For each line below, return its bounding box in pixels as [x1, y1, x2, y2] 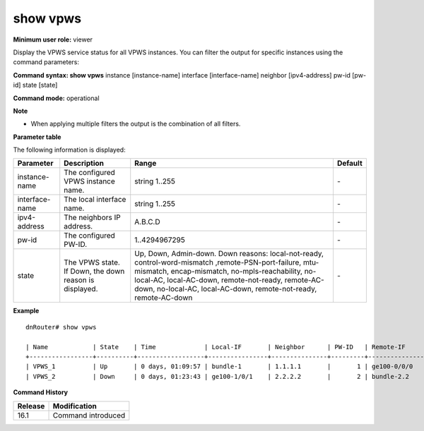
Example [13, 307, 40, 315]
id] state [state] [13, 81, 58, 90]
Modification [52, 401, 97, 411]
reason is [64, 275, 95, 285]
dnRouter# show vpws [25, 323, 97, 331]
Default [336, 159, 363, 169]
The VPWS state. [64, 257, 120, 267]
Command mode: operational [13, 94, 100, 102]
